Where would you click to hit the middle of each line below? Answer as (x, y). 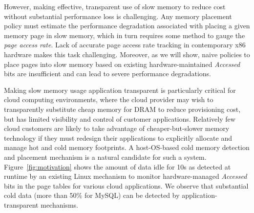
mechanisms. (59, 204)
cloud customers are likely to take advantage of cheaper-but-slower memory (117, 128)
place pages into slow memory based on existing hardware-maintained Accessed (122, 64)
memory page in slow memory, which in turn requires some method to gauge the (125, 35)
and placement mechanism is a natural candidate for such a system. (105, 157)
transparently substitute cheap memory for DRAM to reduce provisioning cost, (122, 109)
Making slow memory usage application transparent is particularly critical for (120, 90)
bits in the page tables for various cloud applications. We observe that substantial (126, 185)
